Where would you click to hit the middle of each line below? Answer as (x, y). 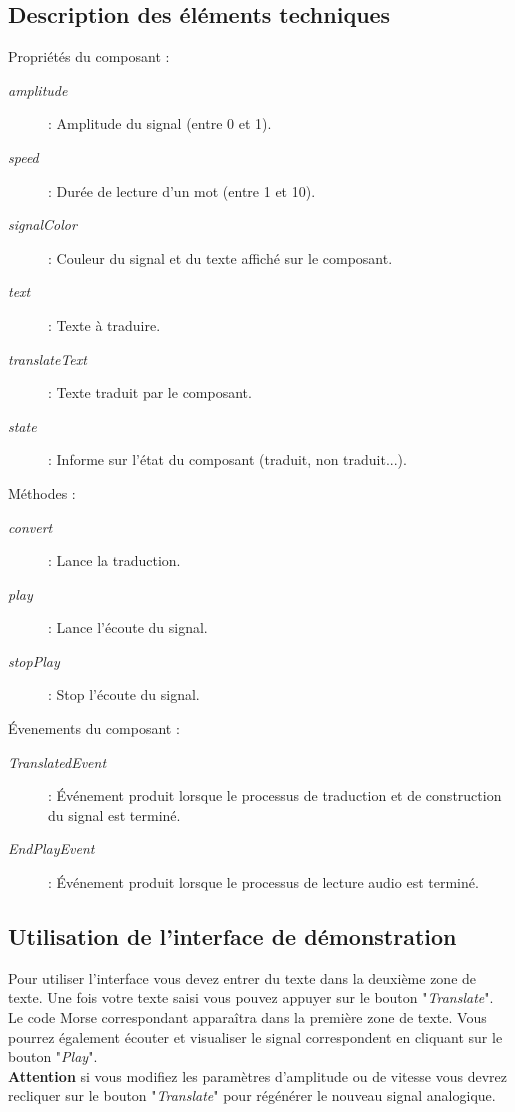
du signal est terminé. (114, 814)
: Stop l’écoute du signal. (124, 694)
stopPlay (34, 660)
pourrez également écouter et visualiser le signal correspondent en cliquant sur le (255, 1036)
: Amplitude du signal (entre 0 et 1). (160, 123)
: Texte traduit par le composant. (150, 392)
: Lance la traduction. (114, 560)
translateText (47, 358)
